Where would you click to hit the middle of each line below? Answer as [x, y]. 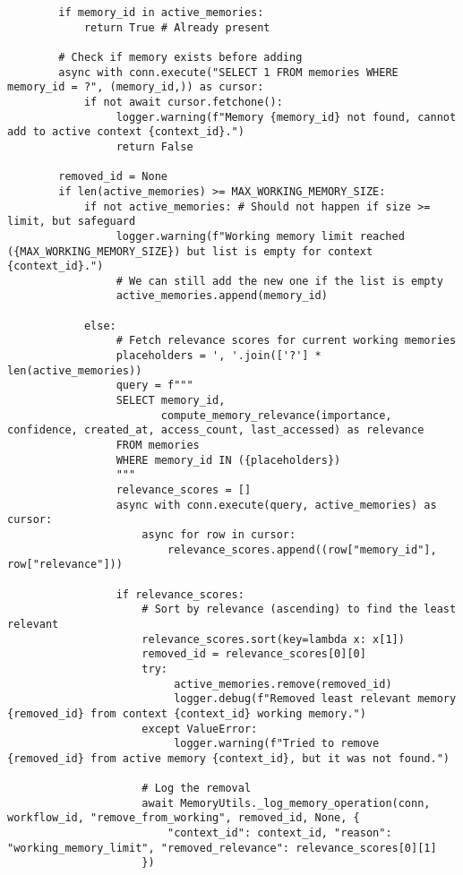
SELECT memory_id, [171, 401]
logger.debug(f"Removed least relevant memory [315, 699]
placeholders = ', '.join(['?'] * [219, 356]
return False [154, 146]
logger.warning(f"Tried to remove [277, 744]
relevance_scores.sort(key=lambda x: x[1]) [273, 639]
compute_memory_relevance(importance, [276, 415]
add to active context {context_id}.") [126, 132]
